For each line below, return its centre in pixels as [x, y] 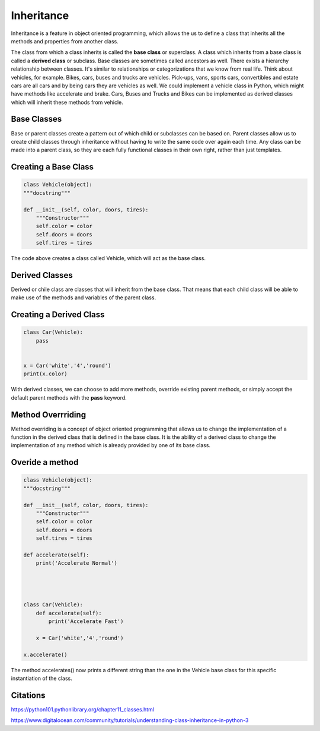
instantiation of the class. [41, 678]
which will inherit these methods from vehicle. [67, 102]
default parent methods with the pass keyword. [69, 397]
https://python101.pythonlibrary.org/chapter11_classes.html [82, 709]
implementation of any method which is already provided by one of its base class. [111, 445]
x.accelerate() [45, 654]
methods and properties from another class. [65, 41]
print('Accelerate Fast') [86, 621]
